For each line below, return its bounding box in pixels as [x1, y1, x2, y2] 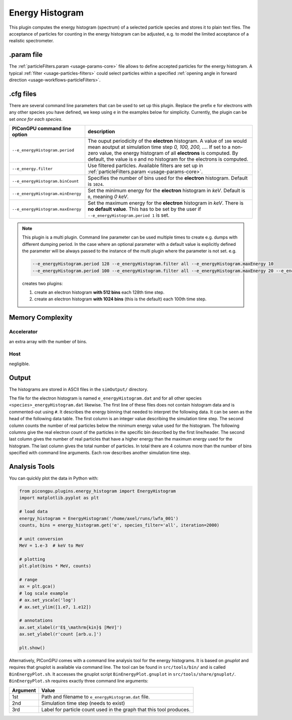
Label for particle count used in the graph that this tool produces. [41, 706, 191, 713]
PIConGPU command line [12, 125, 72, 132]
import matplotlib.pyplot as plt [19, 495, 99, 501]
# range [19, 577, 37, 583]
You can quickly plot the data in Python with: [9, 475, 98, 481]
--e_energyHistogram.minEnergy [12, 191, 81, 196]
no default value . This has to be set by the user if [88, 206, 201, 213]
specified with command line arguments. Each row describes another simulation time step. [9, 450, 191, 456]
